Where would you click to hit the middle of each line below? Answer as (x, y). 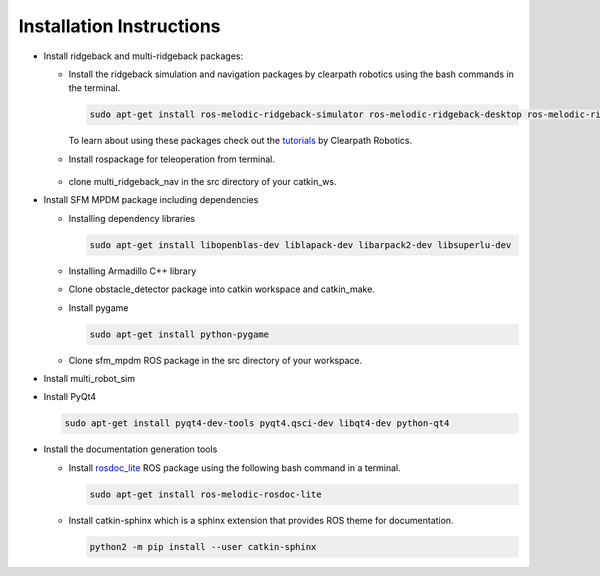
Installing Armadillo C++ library (132, 271)
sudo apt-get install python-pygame (179, 334)
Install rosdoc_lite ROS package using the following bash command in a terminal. (235, 467)
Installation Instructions (119, 26)
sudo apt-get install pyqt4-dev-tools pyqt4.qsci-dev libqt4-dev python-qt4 (257, 423)
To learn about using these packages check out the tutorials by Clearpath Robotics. (240, 141)
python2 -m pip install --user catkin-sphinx (203, 546)
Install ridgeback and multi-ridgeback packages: (143, 56)
